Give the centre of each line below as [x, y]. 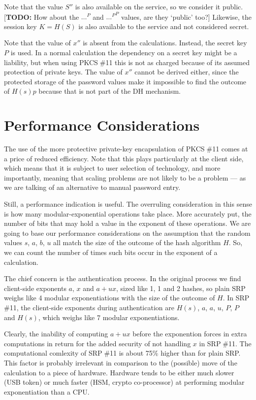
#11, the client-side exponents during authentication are [89, 307]
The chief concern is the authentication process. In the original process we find [123, 278]
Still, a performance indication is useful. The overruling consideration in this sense [128, 204]
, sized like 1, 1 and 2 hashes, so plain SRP [181, 288]
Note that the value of [37, 43]
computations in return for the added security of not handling [97, 343]
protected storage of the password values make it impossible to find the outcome [125, 81]
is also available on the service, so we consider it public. [159, 6]
